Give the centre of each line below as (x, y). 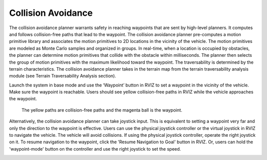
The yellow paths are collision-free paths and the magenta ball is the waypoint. (102, 110)
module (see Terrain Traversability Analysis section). (63, 76)
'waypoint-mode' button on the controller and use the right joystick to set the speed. (95, 149)
